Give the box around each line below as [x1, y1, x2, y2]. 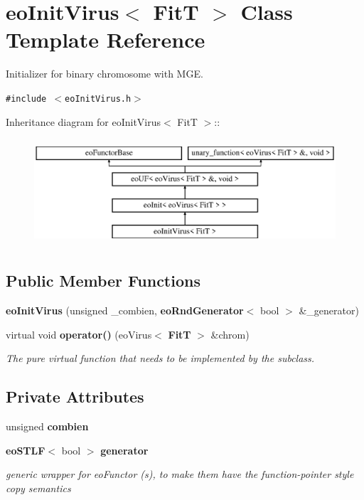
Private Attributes [6, 385, 144, 408]
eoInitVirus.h [65, 93, 132, 104]
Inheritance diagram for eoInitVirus [6, 114, 161, 129]
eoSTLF [6, 442, 45, 457]
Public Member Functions [6, 270, 200, 292]
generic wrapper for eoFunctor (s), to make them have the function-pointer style [6, 467, 354, 482]
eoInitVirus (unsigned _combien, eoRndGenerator [6, 303, 244, 318]
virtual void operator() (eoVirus [6, 326, 152, 341]
